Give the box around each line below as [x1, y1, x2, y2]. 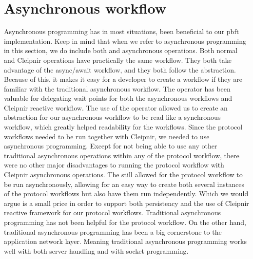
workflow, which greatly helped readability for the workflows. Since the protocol [4, 122, 243, 132]
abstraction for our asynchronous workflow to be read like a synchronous [4, 112, 221, 122]
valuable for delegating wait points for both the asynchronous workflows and [4, 93, 232, 103]
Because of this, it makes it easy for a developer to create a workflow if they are [4, 74, 243, 84]
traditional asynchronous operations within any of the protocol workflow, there [4, 150, 239, 160]
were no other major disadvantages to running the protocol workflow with [4, 160, 224, 170]
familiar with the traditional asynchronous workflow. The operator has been [4, 83, 231, 93]
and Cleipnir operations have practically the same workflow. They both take [4, 55, 232, 65]
